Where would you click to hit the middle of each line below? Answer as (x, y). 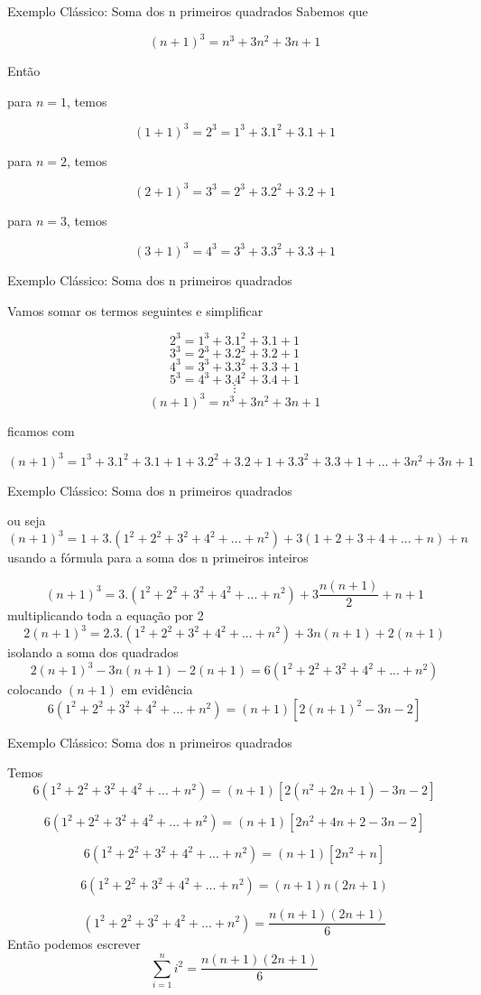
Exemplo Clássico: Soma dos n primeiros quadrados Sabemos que (188, 11)
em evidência (157, 689)
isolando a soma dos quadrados (93, 652)
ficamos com (41, 430)
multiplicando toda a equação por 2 (106, 615)
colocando (35, 689)
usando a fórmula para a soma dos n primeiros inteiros (158, 558)
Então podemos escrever (74, 944)
